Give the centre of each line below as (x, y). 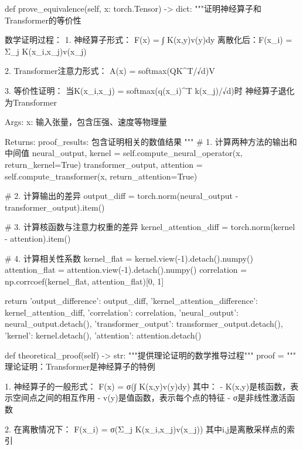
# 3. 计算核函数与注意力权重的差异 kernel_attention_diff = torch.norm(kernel (150, 227)
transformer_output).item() (55, 207)
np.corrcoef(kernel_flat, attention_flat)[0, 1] (84, 281)
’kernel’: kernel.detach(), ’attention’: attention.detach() (103, 335)
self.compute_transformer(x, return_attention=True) (101, 176)
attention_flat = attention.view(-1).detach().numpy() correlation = (126, 270)
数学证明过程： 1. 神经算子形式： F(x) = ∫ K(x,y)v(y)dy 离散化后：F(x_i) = (149, 40)
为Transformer (31, 102)
